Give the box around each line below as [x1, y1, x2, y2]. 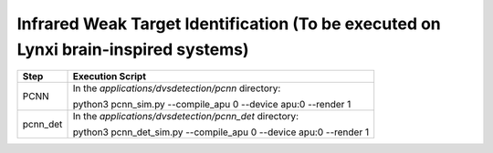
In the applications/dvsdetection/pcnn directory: [72, 82, 281, 95]
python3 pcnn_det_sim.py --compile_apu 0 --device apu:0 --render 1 [72, 126, 370, 138]
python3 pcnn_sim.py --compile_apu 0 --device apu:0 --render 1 [72, 98, 351, 111]
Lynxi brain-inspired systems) [16, 39, 250, 59]
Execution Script [72, 70, 146, 83]
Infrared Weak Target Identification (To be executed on [16, 14, 442, 34]
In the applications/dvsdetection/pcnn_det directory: [72, 110, 299, 123]
